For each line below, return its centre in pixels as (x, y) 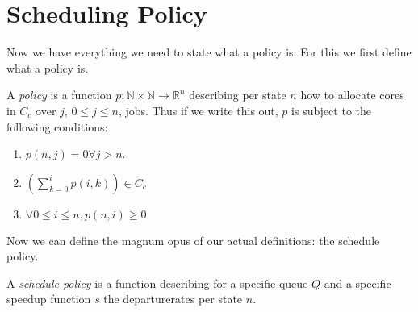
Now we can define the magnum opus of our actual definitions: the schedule (193, 240)
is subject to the (331, 110)
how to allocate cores (352, 95)
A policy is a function (59, 95)
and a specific (357, 283)
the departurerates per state (173, 299)
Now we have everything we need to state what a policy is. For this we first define (209, 52)
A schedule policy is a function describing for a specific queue (157, 283)
